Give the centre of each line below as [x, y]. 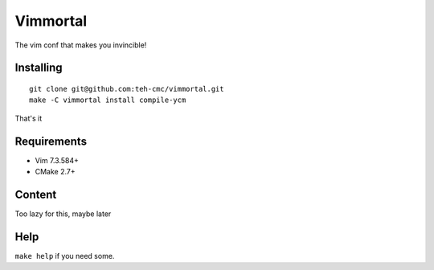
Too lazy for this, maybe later [63, 214]
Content [36, 194]
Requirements [51, 141]
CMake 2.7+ [55, 172]
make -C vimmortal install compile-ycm [108, 100]
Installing [39, 68]
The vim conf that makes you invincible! [81, 45]
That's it [29, 118]
